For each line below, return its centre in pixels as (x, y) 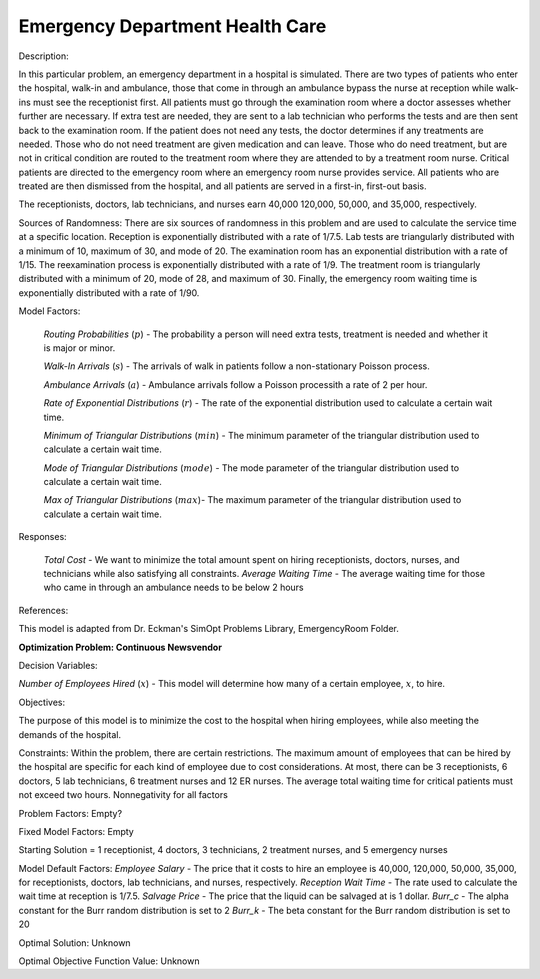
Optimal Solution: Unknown (74, 942)
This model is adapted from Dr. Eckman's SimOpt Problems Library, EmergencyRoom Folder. (209, 629)
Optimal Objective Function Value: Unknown (109, 961)
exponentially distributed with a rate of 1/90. (109, 292)
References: (43, 610)
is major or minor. (79, 347)
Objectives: (41, 702)
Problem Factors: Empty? (70, 813)
